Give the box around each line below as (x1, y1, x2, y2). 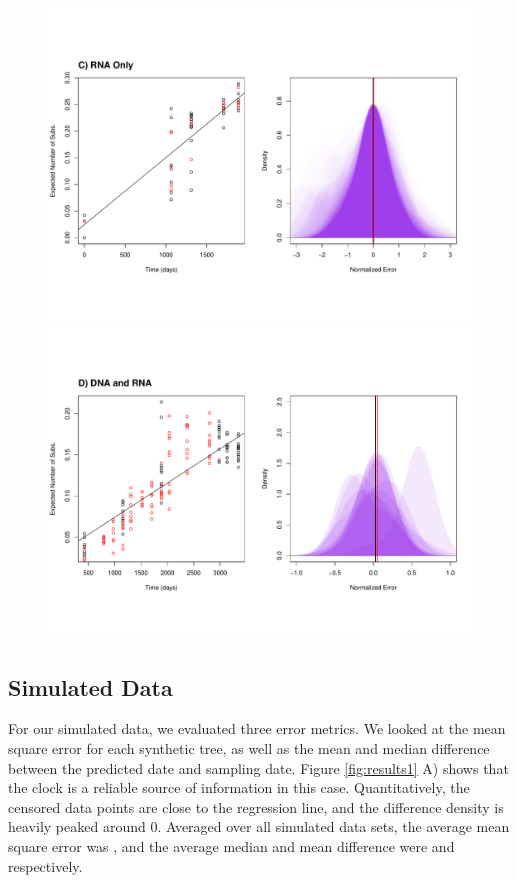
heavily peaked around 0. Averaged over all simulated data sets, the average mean (8, 816, 510, 837)
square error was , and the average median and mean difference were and (8, 836, 455, 857)
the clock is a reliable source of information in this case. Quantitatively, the (8, 777, 470, 798)
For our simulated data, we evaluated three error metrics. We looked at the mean (8, 718, 506, 739)
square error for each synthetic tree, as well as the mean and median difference (8, 738, 490, 759)
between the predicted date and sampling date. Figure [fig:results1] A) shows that (8, 757, 509, 778)
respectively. (8, 855, 83, 876)
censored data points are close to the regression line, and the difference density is (8, 796, 504, 817)
